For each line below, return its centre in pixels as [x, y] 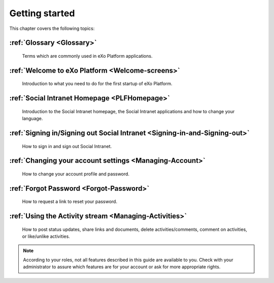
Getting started [42, 13]
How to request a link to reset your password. [70, 202]
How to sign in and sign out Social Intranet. [67, 146]
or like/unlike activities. [46, 236]
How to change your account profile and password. [76, 174]
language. [32, 119]
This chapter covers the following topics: [52, 28]
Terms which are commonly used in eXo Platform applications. [87, 56]
